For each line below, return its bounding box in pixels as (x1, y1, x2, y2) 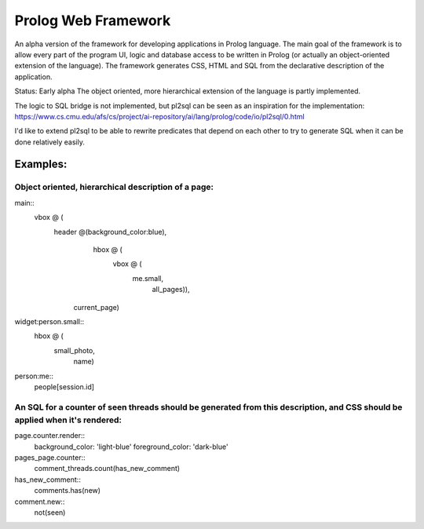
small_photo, (53, 345, 96, 355)
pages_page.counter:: (14, 453, 86, 462)
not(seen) (34, 507, 66, 517)
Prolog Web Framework (14, 12, 171, 29)
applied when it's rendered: (14, 414, 122, 425)
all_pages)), (152, 285, 190, 294)
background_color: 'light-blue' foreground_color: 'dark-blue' (34, 442, 228, 451)
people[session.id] (34, 381, 94, 392)
